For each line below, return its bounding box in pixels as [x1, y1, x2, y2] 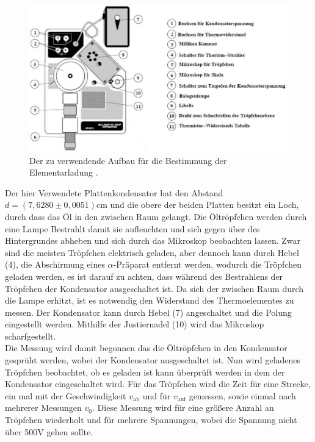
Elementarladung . [29, 166, 98, 179]
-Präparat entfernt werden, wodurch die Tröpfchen [113, 258, 302, 271]
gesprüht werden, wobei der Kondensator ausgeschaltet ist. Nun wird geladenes [5, 354, 301, 366]
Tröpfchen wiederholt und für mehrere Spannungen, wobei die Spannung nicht [5, 413, 297, 426]
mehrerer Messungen [5, 401, 82, 414]
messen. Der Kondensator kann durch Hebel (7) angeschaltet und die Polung [5, 305, 292, 318]
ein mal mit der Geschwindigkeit [5, 389, 126, 402]
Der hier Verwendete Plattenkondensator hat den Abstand [5, 186, 223, 199]
